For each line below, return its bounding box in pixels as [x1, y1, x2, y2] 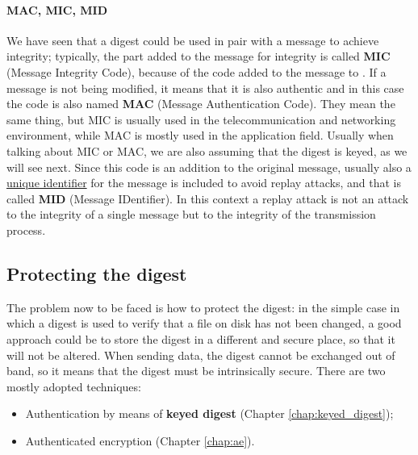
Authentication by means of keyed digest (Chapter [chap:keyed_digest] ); [25, 405, 394, 422]
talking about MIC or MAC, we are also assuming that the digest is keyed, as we [6, 142, 408, 159]
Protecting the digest [6, 261, 187, 286]
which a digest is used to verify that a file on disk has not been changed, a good [6, 315, 402, 332]
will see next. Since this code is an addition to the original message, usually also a [6, 158, 412, 175]
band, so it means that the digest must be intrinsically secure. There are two [6, 362, 386, 379]
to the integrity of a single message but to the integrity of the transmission [6, 206, 376, 223]
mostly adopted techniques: [6, 378, 141, 394]
